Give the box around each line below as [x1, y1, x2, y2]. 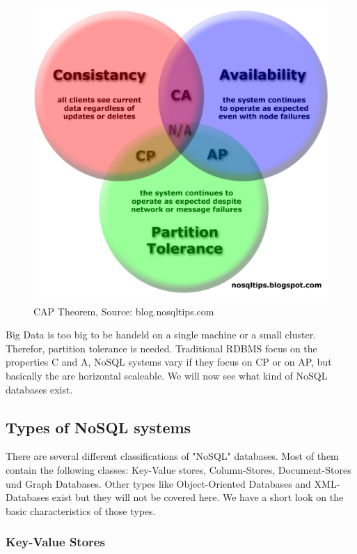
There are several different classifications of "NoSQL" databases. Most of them [6, 449, 339, 463]
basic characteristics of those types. [6, 503, 156, 518]
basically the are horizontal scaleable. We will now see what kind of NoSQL [6, 368, 328, 382]
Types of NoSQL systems [6, 416, 191, 437]
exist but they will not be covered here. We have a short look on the [51, 490, 344, 504]
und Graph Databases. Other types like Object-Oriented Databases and [6, 476, 311, 491]
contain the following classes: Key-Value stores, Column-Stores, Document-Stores [6, 462, 351, 477]
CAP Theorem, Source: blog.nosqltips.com [33, 304, 214, 318]
